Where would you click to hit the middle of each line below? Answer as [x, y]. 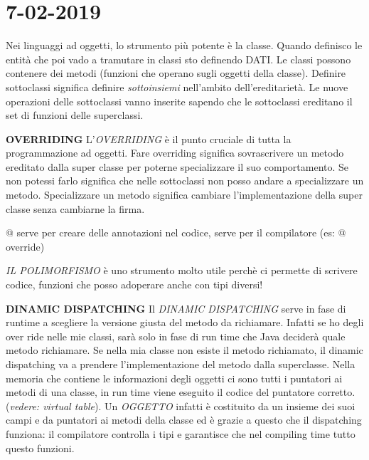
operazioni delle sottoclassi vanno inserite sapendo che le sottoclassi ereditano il [179, 101]
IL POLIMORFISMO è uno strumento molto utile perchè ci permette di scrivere [182, 270]
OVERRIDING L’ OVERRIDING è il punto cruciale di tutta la [149, 138]
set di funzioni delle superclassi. [75, 115]
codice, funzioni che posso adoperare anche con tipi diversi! [134, 284]
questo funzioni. [40, 448]
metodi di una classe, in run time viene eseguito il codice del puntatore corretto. [181, 392]
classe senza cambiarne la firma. [75, 208]
